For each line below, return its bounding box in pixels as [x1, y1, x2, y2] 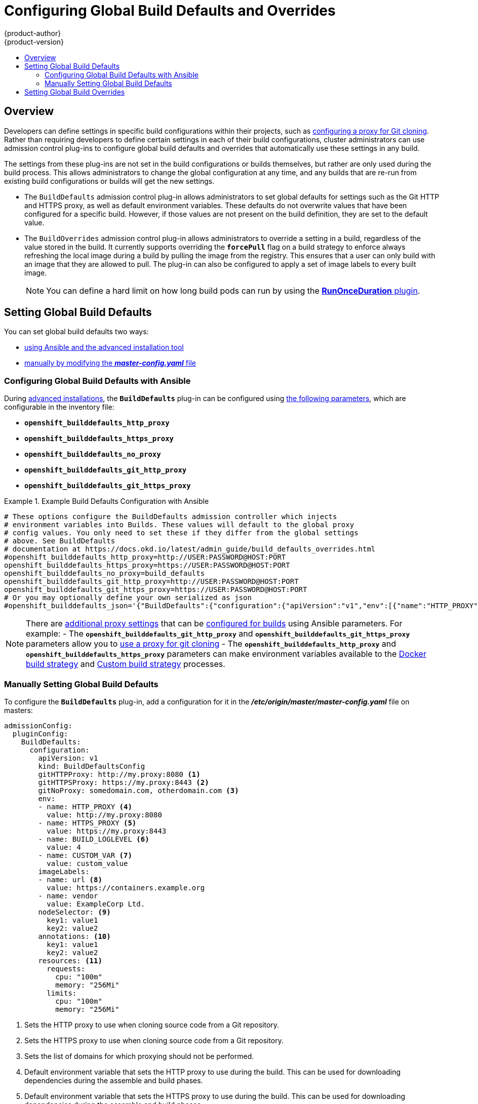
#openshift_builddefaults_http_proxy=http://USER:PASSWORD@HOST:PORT [4, 553, 286, 562]
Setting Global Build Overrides [24, 87, 125, 96]
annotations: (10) [38, 932, 111, 940]
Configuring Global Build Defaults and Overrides [4, 2, 336, 19]
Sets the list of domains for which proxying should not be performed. [24, 1051, 254, 1060]
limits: [47, 989, 77, 997]
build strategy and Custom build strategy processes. [26, 659, 225, 669]
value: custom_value [47, 859, 128, 868]
